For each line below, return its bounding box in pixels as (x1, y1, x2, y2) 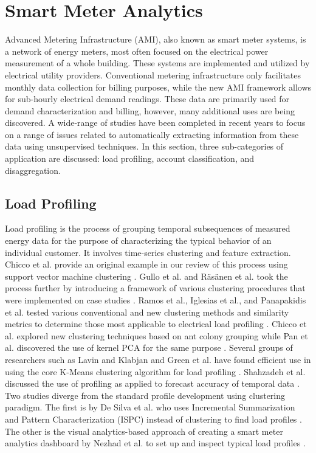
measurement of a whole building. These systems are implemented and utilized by (5, 57, 310, 69)
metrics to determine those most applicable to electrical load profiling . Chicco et (5, 317, 307, 330)
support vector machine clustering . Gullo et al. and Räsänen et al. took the (5, 269, 288, 282)
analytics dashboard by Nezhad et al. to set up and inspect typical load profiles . (5, 437, 306, 449)
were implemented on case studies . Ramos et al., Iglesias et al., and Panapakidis (5, 294, 306, 306)
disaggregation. (5, 164, 61, 176)
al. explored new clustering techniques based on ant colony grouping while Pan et (5, 329, 308, 342)
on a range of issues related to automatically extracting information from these (5, 128, 299, 140)
